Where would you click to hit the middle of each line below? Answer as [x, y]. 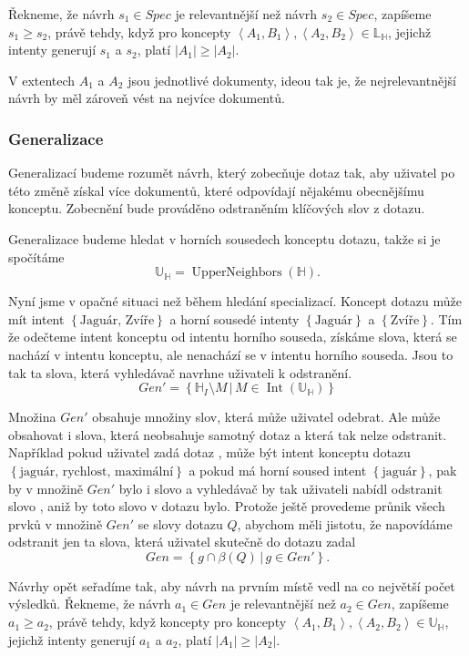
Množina [32, 417]
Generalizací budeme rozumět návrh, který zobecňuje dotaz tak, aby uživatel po [232, 173]
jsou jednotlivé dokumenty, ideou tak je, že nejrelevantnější [292, 80]
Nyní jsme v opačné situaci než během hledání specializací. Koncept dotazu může [235, 301]
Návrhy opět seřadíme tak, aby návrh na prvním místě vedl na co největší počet [232, 585]
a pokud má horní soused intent [278, 470]
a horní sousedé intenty [234, 318]
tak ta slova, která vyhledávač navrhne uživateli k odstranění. [180, 372]
